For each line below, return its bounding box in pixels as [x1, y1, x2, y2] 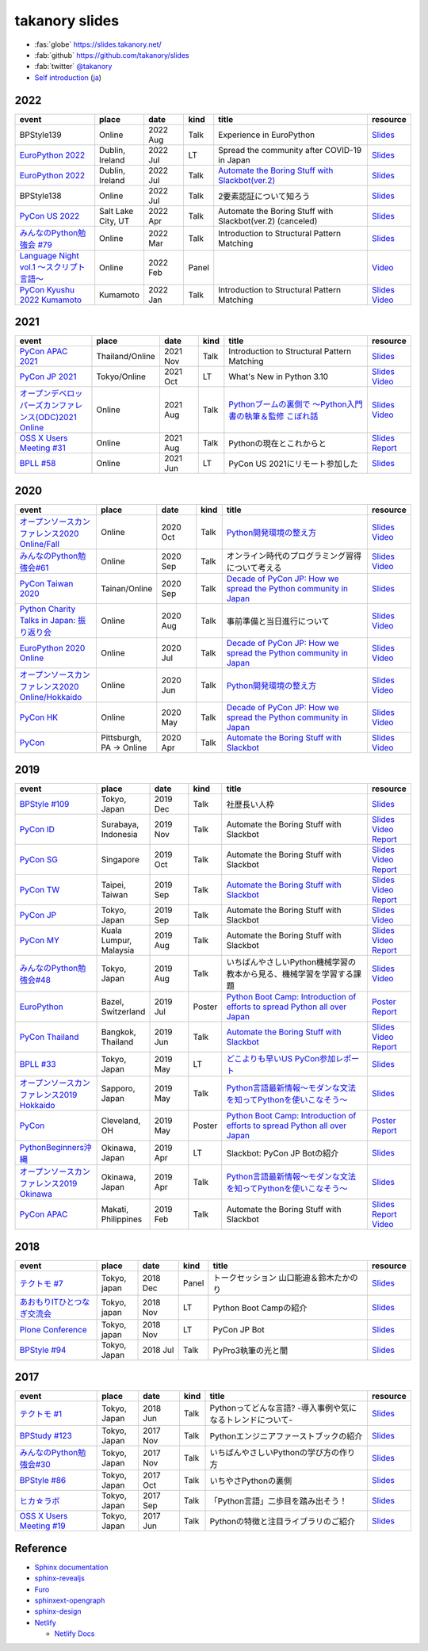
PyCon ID [19, 824, 55, 835]
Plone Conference [19, 1324, 87, 1335]
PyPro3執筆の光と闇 [212, 1344, 289, 1355]
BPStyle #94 [19, 1344, 67, 1355]
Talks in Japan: [19, 614, 76, 625]
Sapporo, [101, 1083, 136, 1094]
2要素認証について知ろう [218, 190, 311, 201]
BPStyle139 [19, 129, 63, 140]
